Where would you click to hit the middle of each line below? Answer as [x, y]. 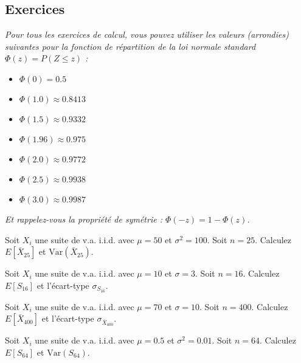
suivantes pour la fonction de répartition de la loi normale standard [130, 46]
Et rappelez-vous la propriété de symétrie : [84, 219]
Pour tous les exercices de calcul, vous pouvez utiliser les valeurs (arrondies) [147, 34]
